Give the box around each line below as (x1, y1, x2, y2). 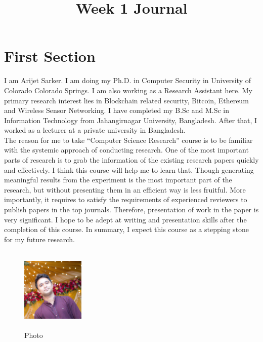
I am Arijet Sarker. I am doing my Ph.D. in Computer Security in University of (4, 75, 251, 86)
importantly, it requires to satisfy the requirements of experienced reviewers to (4, 194, 247, 205)
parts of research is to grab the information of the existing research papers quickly (4, 155, 259, 165)
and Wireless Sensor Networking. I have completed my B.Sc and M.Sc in (4, 105, 230, 116)
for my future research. (4, 234, 75, 244)
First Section (4, 46, 96, 66)
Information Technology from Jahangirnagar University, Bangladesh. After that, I (4, 115, 257, 125)
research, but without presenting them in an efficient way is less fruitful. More (4, 184, 246, 195)
